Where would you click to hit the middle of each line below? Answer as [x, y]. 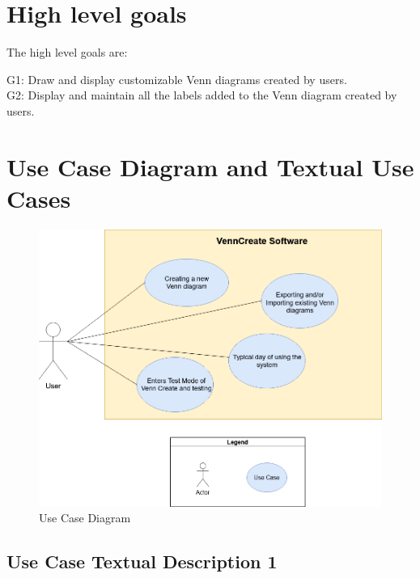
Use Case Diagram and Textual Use [210, 166]
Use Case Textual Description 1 [142, 561]
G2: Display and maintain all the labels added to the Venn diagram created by [202, 95]
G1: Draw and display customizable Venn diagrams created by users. [177, 79]
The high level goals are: [67, 52]
